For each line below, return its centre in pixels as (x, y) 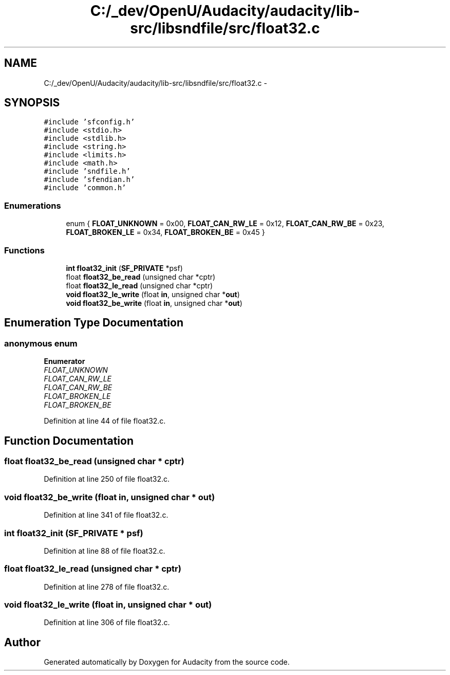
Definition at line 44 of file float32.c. (105, 421)
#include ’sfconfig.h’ (89, 122)
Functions (24, 250)
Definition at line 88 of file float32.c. (105, 551)
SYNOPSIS (32, 103)
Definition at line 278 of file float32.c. (107, 587)
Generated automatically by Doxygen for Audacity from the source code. (167, 662)
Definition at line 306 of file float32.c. (107, 623)
